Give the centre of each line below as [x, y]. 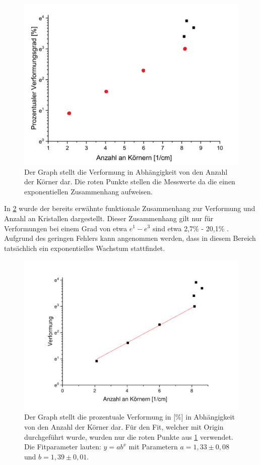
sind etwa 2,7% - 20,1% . [190, 228]
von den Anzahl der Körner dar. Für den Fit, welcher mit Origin [124, 427]
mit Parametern [153, 447]
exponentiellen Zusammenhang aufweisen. [88, 191]
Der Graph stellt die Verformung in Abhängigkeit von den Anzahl [126, 171]
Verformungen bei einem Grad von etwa [66, 228]
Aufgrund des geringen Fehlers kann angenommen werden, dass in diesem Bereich [130, 238]
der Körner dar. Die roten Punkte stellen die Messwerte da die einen [130, 182]
